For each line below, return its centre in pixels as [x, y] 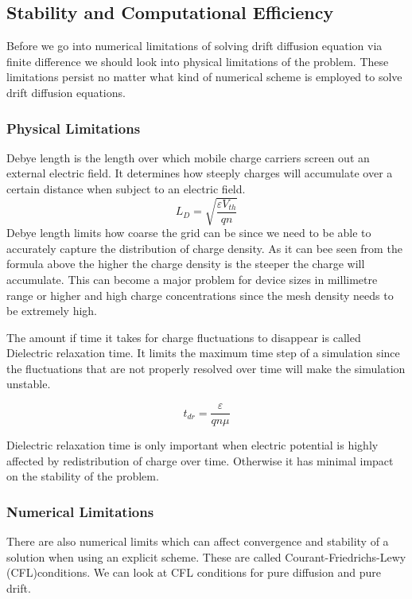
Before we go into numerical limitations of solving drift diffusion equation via [194, 46]
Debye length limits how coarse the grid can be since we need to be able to [189, 233]
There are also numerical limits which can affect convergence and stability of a [198, 541]
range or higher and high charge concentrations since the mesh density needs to [200, 295]
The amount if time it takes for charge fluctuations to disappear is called [184, 337]
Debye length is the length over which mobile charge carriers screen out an [188, 157]
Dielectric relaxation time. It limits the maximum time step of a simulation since [203, 353]
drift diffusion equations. [66, 92]
